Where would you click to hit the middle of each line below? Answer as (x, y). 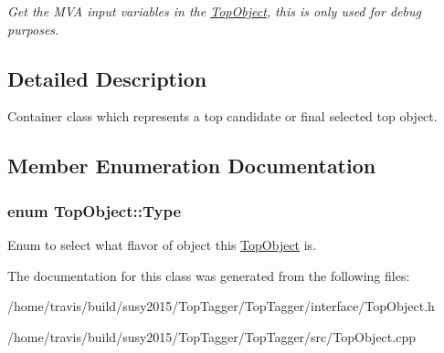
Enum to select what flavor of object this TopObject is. (162, 244)
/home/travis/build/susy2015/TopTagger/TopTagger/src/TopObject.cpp (211, 336)
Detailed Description (107, 78)
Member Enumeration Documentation (192, 166)
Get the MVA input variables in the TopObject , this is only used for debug (214, 11)
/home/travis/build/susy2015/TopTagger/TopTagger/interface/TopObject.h (221, 306)
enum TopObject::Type (95, 210)
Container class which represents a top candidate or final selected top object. (222, 116)
